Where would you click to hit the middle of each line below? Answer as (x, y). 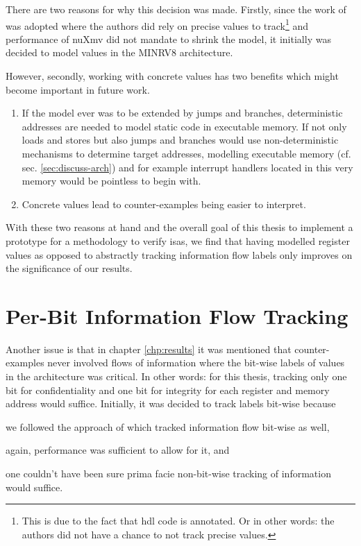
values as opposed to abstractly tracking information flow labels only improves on (179, 254)
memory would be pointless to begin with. (111, 181)
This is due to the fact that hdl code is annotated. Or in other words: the (178, 521)
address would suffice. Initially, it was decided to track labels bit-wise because (171, 403)
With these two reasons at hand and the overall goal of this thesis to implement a (179, 227)
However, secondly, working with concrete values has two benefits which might (172, 76)
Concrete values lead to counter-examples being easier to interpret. (164, 204)
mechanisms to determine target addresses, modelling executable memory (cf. (186, 153)
